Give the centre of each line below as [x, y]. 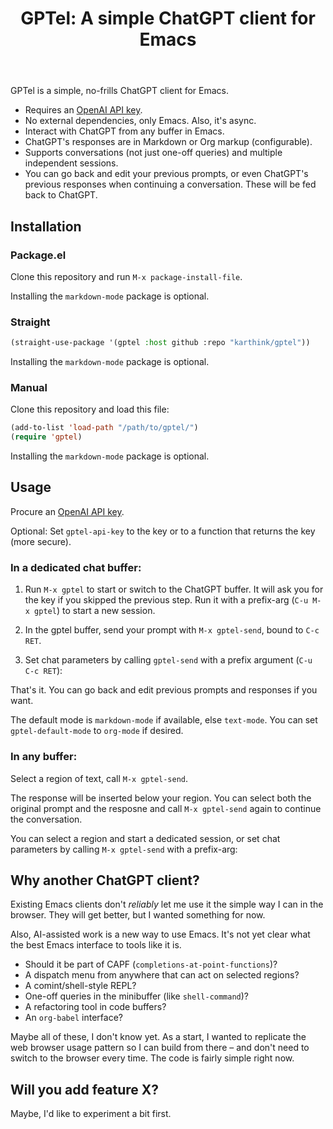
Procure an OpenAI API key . [67, 511]
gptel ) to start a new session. [95, 611]
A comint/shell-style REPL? [80, 986]
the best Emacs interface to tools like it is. [96, 945]
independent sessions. [71, 163]
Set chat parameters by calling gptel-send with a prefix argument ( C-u [168, 660]
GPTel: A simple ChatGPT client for [168, 18]
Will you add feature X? [85, 1089]
